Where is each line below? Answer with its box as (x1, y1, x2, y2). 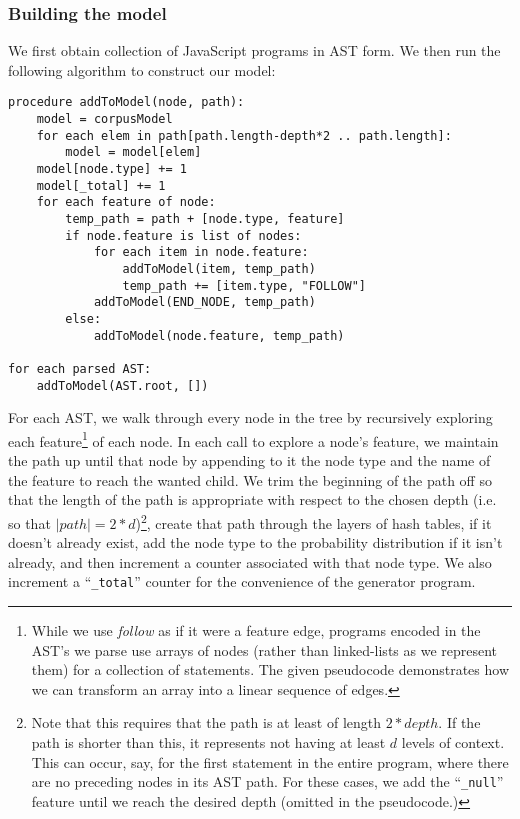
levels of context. (401, 731, 505, 752)
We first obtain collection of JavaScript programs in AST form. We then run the (8, 40, 501, 61)
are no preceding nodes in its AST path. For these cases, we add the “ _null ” (31, 771, 504, 792)
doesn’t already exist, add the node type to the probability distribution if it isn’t (8, 532, 503, 553)
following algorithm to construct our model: (8, 59, 276, 80)
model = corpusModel (36, 112, 173, 127)
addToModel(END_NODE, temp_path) (93, 295, 316, 310)
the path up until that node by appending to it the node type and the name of (8, 450, 491, 471)
